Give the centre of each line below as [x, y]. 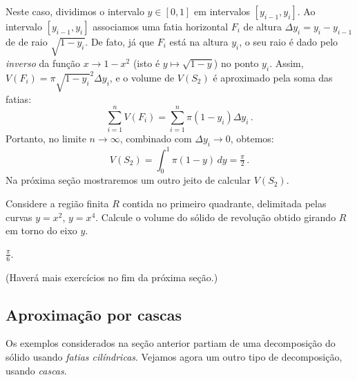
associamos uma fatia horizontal [161, 26]
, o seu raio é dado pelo [289, 41]
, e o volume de [142, 77]
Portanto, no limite [46, 139]
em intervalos [222, 11]
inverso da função [43, 63]
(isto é [146, 63]
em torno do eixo [41, 230]
